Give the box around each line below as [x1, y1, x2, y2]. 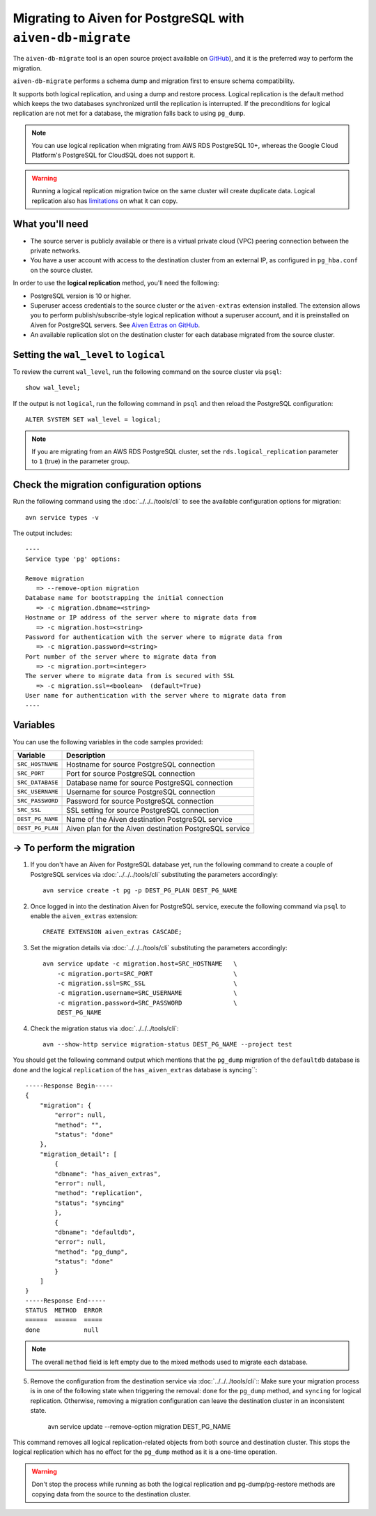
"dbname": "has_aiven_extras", [54, 1169, 162, 1178]
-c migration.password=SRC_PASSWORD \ [56, 998, 237, 1007]
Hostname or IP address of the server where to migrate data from [25, 614, 257, 622]
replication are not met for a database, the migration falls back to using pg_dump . [13, 109, 246, 118]
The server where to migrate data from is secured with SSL [25, 672, 235, 680]
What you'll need [13, 218, 88, 230]
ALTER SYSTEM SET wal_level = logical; [25, 416, 162, 423]
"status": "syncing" [54, 1199, 125, 1207]
